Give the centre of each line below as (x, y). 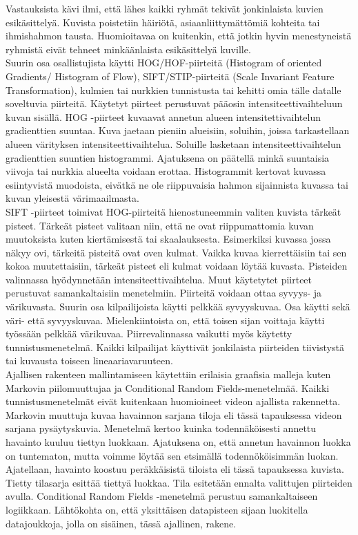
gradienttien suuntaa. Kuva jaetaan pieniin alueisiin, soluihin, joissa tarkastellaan (178, 130)
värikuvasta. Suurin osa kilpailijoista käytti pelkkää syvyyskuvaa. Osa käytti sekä (178, 307)
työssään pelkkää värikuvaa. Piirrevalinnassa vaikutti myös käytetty (149, 334)
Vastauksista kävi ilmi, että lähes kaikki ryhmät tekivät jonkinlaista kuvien (165, 8)
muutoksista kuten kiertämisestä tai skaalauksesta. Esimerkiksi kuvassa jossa (168, 239)
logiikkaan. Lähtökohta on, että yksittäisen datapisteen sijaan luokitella (157, 509)
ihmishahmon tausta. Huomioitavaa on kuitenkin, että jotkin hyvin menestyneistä (179, 36)
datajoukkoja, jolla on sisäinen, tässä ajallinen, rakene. (121, 523)
